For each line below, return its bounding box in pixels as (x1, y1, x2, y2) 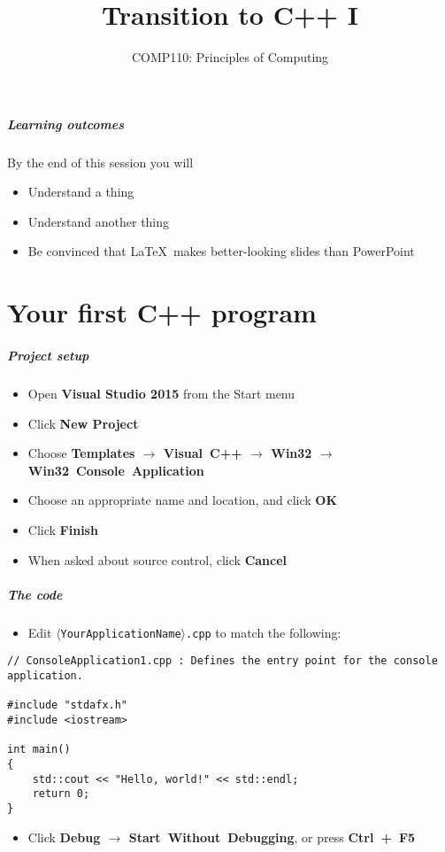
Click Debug (27, 827, 101, 846)
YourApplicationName (60, 627, 181, 640)
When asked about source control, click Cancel (27, 550, 288, 569)
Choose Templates (27, 444, 135, 462)
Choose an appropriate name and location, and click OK (27, 491, 338, 509)
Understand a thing (27, 182, 134, 201)
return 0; (32, 787, 90, 801)
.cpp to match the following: (186, 623, 341, 641)
